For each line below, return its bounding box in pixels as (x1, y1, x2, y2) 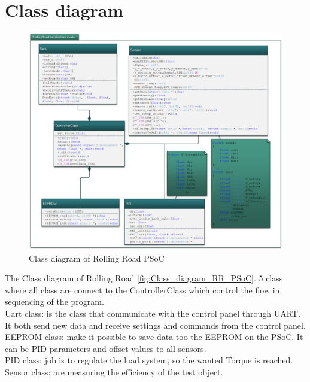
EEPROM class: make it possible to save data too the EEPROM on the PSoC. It (5, 331, 303, 343)
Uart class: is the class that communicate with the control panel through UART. (5, 307, 300, 319)
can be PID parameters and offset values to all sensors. (5, 342, 206, 354)
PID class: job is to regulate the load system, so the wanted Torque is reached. (5, 354, 293, 366)
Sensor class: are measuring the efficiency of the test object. (5, 365, 223, 378)
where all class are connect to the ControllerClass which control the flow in (5, 283, 280, 296)
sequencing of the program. (5, 295, 104, 308)
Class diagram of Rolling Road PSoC (29, 251, 165, 264)
